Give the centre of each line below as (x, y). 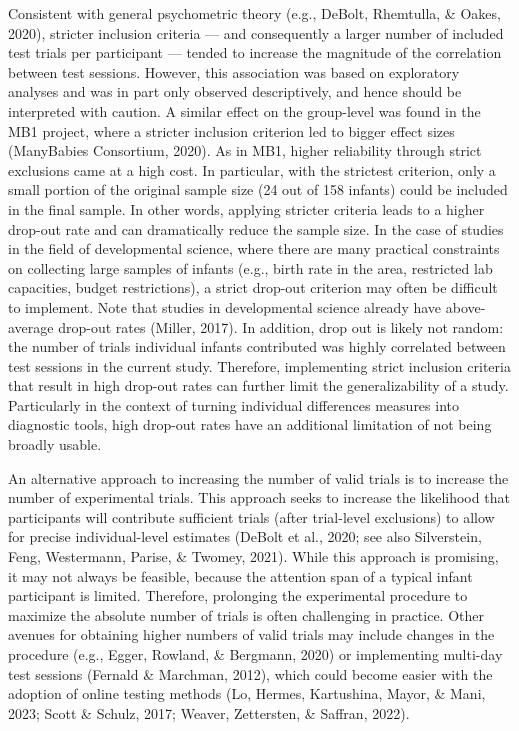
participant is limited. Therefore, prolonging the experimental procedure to (238, 595)
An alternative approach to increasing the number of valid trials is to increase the (258, 477)
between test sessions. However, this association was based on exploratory (234, 71)
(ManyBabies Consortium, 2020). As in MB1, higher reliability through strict (245, 150)
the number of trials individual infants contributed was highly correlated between (257, 346)
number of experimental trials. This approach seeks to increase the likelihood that (259, 497)
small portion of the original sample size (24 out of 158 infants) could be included (258, 189)
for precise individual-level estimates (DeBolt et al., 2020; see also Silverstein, (245, 536)
